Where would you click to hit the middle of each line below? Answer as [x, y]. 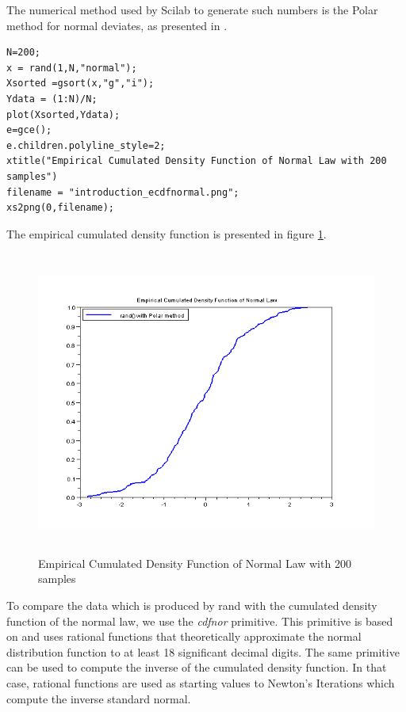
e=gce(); [29, 130]
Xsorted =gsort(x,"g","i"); [80, 84]
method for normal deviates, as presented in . [117, 25]
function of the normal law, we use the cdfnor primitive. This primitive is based [200, 621]
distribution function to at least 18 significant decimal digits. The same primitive [203, 651]
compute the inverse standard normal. [99, 698]
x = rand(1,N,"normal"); [72, 68]
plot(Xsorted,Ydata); [63, 114]
